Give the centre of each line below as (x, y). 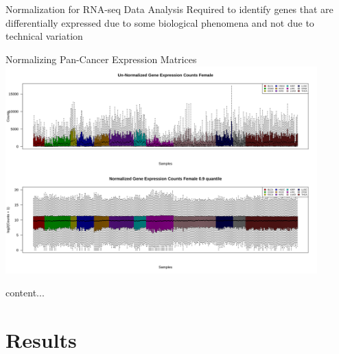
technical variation (44, 36)
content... (25, 293)
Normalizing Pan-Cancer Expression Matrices (101, 59)
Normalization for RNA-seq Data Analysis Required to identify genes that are (169, 9)
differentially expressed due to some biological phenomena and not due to (160, 22)
